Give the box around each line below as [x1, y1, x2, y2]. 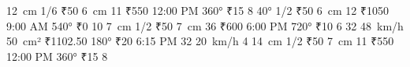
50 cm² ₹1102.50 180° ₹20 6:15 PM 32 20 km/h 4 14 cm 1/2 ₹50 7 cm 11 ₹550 [6, 33, 394, 49]
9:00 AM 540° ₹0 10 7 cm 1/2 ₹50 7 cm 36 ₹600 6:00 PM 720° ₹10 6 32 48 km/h [6, 17, 404, 33]
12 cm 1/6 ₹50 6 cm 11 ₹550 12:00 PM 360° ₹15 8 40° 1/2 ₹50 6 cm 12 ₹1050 [6, 2, 389, 18]
